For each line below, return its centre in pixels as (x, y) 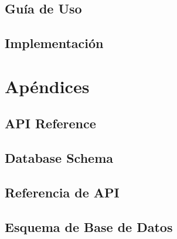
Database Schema (59, 158)
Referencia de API (62, 192)
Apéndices (47, 86)
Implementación (54, 43)
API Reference (50, 123)
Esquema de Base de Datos (89, 226)
